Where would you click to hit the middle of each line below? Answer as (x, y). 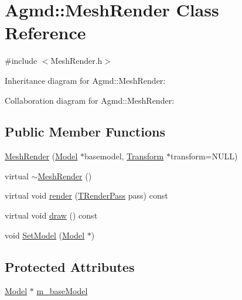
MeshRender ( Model (41, 156)
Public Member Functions (85, 132)
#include (21, 61)
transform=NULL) (204, 156)
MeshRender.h (76, 61)
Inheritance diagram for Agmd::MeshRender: (85, 80)
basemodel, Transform (124, 156)
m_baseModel (62, 291)
